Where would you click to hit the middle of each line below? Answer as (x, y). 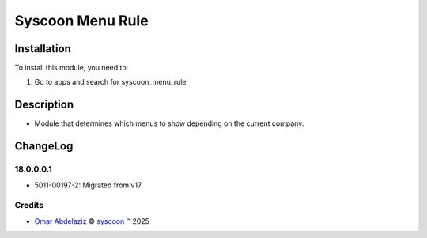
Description (44, 105)
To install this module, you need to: (72, 68)
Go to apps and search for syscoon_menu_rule (110, 82)
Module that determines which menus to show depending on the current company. (169, 123)
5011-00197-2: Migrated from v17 (88, 185)
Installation (43, 49)
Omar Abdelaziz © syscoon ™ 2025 (92, 221)
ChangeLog (44, 146)
